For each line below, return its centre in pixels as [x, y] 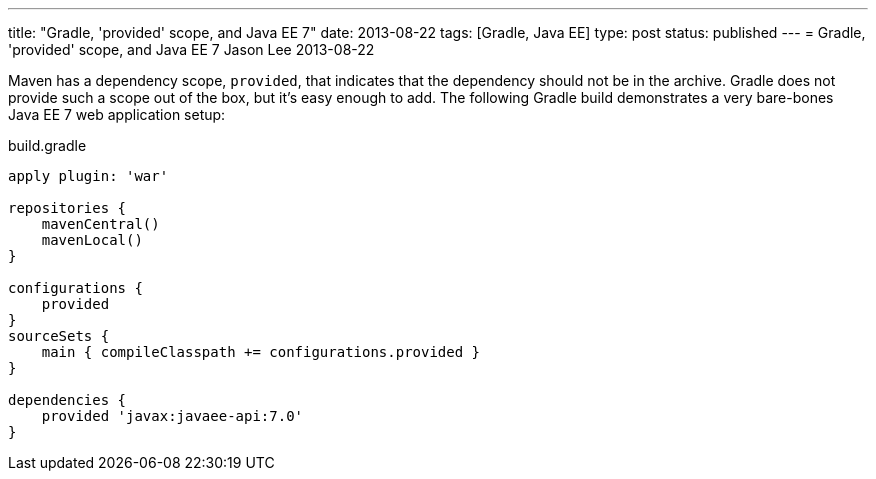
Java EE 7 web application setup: [117, 114]
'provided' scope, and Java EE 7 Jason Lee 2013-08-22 [191, 49]
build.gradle [47, 145]
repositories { [67, 208]
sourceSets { [59, 336]
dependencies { [67, 400]
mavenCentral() [100, 224]
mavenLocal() [92, 240]
